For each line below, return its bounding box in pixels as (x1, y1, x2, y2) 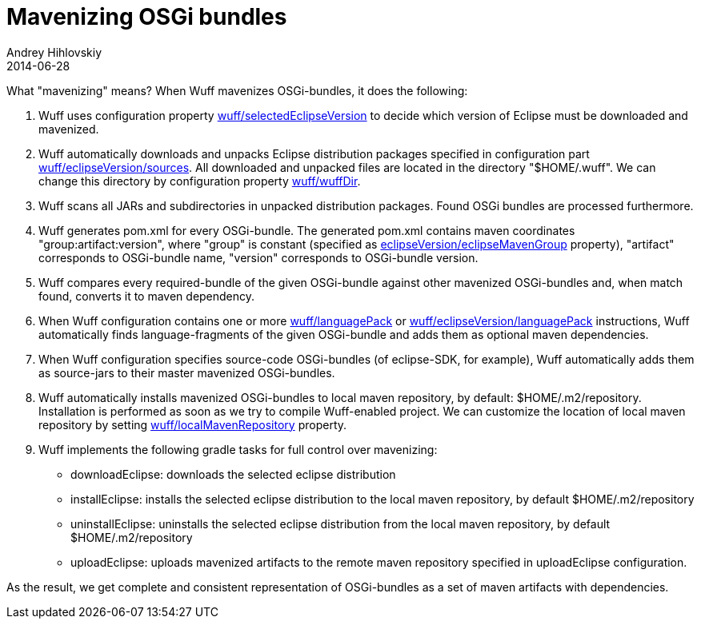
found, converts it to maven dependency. (38, 289, 255, 303)
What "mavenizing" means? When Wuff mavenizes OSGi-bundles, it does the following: (6, 83, 468, 98)
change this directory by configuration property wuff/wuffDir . (38, 173, 361, 188)
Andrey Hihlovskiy (6, 45, 102, 59)
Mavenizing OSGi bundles (6, 3, 287, 30)
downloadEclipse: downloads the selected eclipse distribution (70, 467, 396, 481)
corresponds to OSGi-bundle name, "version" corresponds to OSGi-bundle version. (38, 250, 479, 265)
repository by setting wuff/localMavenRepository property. (38, 417, 347, 432)
